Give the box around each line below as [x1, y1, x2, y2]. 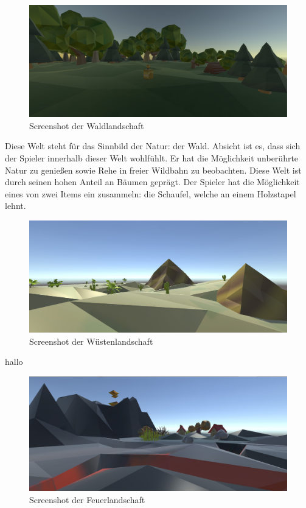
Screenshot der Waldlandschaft [29, 119, 144, 132]
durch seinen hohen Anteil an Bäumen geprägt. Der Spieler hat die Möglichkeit [5, 175, 300, 188]
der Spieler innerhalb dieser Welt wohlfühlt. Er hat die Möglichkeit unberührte [5, 152, 299, 164]
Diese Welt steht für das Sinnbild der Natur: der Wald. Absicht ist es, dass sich [5, 139, 301, 152]
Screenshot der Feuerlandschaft [29, 493, 145, 506]
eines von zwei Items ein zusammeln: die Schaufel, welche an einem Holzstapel [5, 187, 296, 200]
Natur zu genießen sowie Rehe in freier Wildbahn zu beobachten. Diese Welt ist [5, 163, 302, 176]
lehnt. [5, 199, 26, 212]
